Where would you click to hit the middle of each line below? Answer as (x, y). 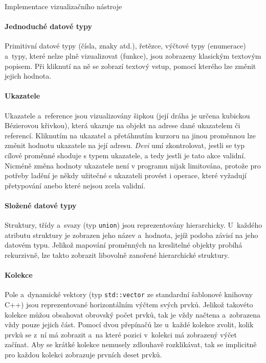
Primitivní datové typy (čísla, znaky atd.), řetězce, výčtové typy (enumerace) (125, 46)
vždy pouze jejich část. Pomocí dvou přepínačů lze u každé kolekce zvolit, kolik (129, 324)
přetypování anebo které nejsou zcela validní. (75, 185)
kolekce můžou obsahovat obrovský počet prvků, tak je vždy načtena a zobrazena (132, 314)
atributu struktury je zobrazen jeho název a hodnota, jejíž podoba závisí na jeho (131, 235)
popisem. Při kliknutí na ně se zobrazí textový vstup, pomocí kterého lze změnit (130, 66)
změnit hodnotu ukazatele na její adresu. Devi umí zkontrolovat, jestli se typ (125, 145)
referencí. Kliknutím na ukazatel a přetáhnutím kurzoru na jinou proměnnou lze (130, 135)
